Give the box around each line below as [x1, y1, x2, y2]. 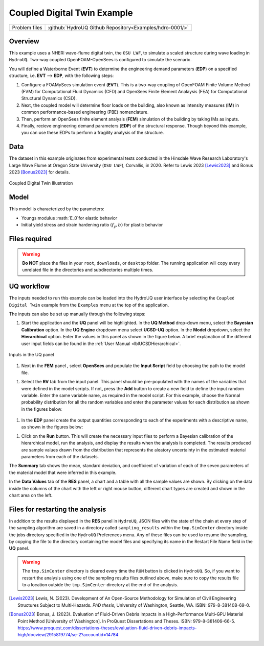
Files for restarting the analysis [9, 505, 106, 513]
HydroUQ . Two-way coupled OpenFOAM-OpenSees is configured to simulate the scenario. [9, 57, 192, 63]
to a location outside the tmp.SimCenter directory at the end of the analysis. [22, 582, 178, 588]
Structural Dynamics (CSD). [21, 96, 77, 101]
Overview [9, 37, 40, 45]
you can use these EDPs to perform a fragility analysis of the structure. [21, 130, 164, 136]
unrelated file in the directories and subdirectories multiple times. [22, 267, 154, 273]
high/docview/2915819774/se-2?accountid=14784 [18, 632, 119, 638]
